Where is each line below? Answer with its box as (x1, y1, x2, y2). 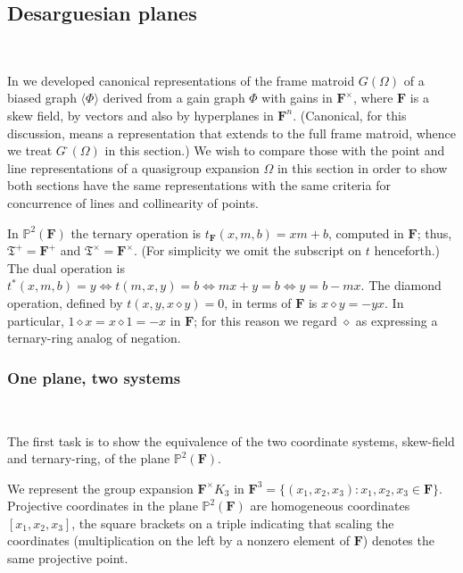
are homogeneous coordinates (250, 496, 410, 515)
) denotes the (362, 531, 434, 550)
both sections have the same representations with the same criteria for (7, 176, 391, 195)
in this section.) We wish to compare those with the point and (104, 141, 445, 160)
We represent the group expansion (7, 478, 194, 497)
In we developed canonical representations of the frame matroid (7, 71, 355, 89)
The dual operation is (7, 258, 125, 277)
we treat (7, 141, 53, 160)
